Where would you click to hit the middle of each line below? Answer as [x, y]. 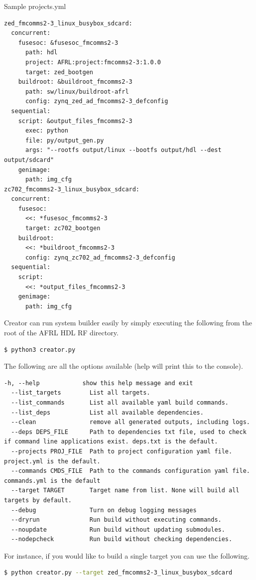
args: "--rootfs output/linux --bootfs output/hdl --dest [123, 150]
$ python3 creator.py [40, 350]
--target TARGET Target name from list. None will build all [125, 491]
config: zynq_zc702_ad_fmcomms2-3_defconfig [100, 257]
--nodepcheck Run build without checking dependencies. [122, 539]
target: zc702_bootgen [63, 228]
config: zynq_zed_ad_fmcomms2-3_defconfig [97, 101]
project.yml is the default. [52, 461]
